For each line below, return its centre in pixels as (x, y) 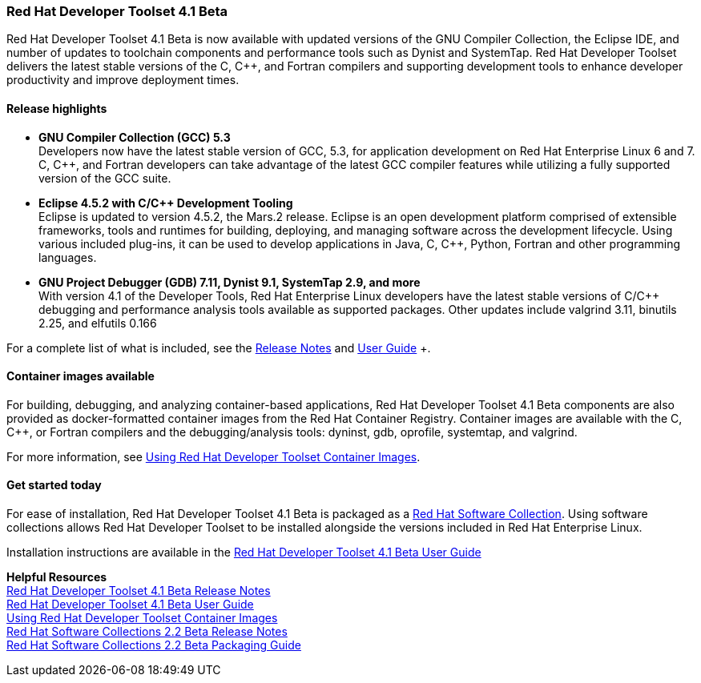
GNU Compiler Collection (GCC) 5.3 (135, 137)
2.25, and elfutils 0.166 (98, 323)
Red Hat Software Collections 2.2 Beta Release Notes (147, 632)
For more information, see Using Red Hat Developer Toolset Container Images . (214, 456)
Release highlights (57, 108)
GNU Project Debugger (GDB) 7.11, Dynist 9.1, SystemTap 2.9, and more (230, 282)
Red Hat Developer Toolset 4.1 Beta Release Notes (139, 591)
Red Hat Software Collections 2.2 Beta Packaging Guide (154, 645)
